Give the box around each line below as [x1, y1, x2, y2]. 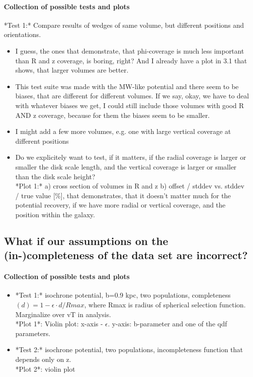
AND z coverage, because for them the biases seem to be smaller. [15, 110, 210, 120]
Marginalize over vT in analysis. [15, 309, 111, 319]
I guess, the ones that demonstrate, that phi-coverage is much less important [15, 45, 244, 56]
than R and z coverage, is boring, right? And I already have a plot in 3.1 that [15, 55, 247, 65]
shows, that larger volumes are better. [15, 65, 128, 75]
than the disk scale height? [15, 171, 95, 181]
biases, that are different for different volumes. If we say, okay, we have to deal [15, 91, 249, 101]
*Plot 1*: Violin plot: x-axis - [15, 319, 103, 329]
